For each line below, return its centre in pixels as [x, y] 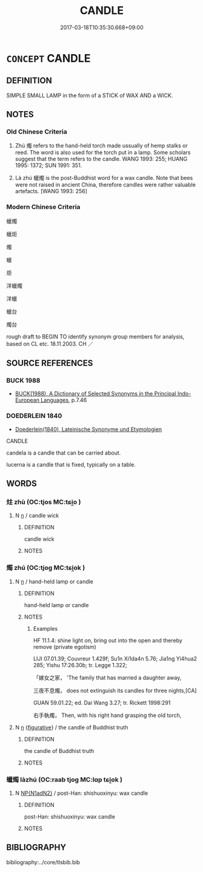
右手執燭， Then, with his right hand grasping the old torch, [107, 715]
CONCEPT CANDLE [48, 58]
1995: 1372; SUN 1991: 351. [48, 165]
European [27, 400]
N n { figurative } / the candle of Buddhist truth [72, 727]
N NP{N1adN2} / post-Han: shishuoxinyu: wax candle [82, 793]
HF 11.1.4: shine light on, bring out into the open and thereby [108, 640]
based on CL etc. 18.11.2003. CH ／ [50, 343]
